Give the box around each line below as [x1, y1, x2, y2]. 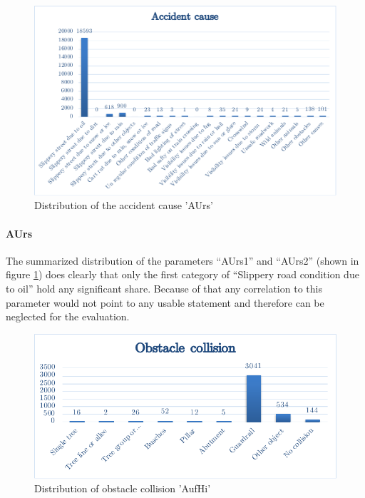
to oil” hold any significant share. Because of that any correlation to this [6, 280, 322, 295]
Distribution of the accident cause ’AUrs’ [34, 198, 213, 213]
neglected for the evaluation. [6, 309, 130, 324]
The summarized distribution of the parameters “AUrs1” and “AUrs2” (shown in [6, 253, 359, 268]
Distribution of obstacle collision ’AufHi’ [34, 481, 211, 496]
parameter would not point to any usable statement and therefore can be [6, 295, 324, 310]
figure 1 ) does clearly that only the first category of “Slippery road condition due [6, 267, 359, 282]
